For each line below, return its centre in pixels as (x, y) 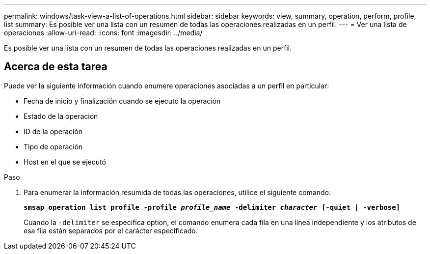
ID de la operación (53, 131)
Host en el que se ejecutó (65, 162)
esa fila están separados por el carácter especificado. (111, 230)
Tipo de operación (53, 146)
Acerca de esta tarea (56, 67)
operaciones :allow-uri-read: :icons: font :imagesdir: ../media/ (103, 33)
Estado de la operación (61, 116)
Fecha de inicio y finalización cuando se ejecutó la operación (122, 101)
